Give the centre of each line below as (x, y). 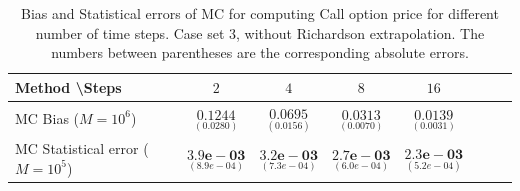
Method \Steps (68, 86)
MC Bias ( (47, 117)
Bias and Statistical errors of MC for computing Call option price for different (260, 13)
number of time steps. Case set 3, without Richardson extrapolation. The (260, 32)
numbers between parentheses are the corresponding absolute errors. (260, 52)
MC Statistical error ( (82, 148)
